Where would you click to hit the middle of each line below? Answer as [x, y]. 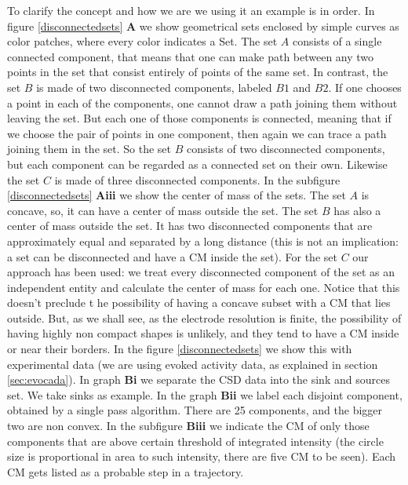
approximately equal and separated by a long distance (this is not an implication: [203, 241]
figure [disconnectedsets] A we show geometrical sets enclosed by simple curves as [203, 26]
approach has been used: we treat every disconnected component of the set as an [201, 272]
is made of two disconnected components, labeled [154, 87]
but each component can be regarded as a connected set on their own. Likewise [197, 164]
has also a [357, 210]
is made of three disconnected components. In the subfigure [197, 179]
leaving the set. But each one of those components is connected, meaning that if [199, 118]
